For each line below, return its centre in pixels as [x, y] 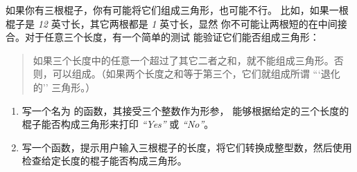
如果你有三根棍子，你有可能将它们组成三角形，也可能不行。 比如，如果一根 [177, 10]
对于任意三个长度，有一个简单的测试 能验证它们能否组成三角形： [172, 37]
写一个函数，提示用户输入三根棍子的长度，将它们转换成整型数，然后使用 [187, 147]
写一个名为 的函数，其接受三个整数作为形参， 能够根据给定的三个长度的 [185, 110]
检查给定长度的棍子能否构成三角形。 [104, 161]
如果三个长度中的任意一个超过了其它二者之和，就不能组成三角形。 [183, 60]
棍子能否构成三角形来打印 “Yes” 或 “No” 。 [118, 124]
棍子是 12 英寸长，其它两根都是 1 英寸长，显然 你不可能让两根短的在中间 [172, 23]
